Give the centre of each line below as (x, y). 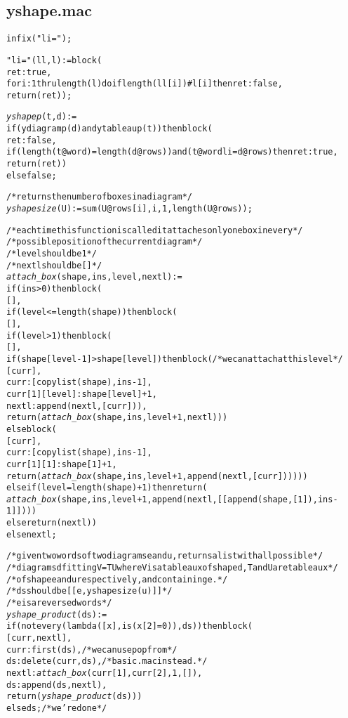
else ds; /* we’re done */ (57, 708)
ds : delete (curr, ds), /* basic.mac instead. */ (107, 661)
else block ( (32, 429)
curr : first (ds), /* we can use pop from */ (92, 650)
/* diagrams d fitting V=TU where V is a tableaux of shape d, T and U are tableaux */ (172, 568)
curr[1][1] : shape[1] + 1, (62, 464)
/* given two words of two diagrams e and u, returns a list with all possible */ (165, 556)
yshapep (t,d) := (42, 117)
